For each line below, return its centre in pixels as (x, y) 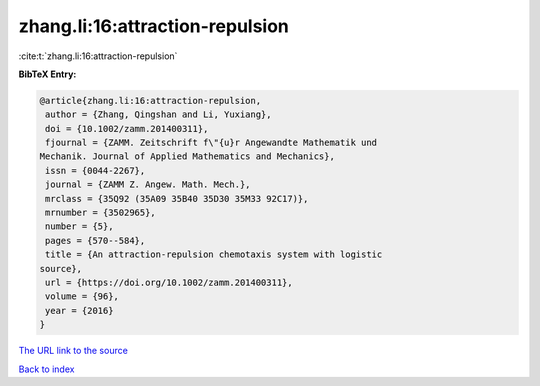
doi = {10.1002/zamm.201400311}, (127, 128)
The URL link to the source (73, 351)
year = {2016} (79, 310)
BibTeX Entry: (47, 74)
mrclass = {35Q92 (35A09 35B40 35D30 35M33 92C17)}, (177, 198)
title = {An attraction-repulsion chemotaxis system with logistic (214, 254)
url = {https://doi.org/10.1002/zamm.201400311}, (169, 282)
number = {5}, (79, 226)
